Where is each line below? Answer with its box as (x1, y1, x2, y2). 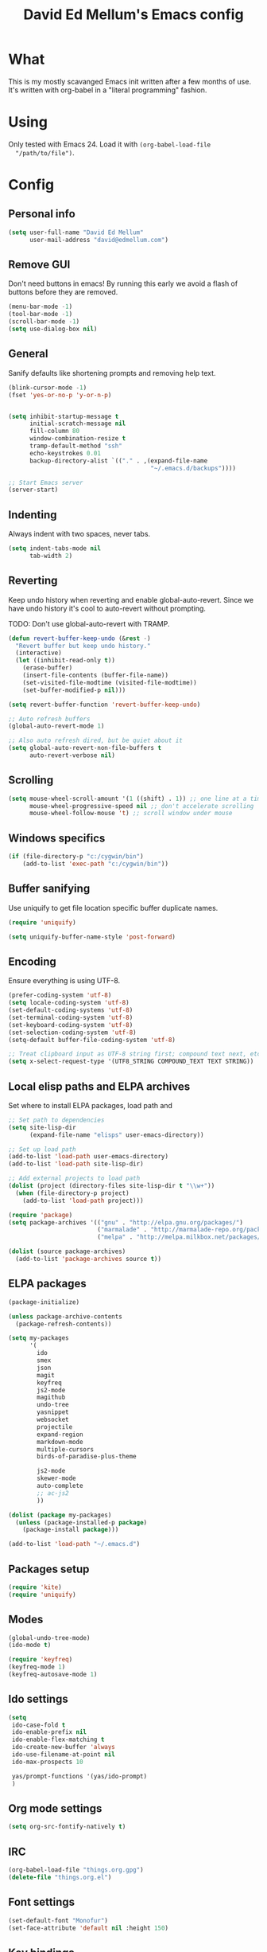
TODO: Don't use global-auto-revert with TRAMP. (8, 619, 170, 628)
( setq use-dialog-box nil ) (8, 325, 98, 334)
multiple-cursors (37, 1445, 94, 1454)
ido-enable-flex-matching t (11, 1735, 105, 1744)
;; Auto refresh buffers (8, 715, 91, 723)
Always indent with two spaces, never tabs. (8, 529, 151, 539)
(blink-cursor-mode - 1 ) (8, 384, 87, 392)
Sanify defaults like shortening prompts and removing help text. (8, 368, 216, 377)
